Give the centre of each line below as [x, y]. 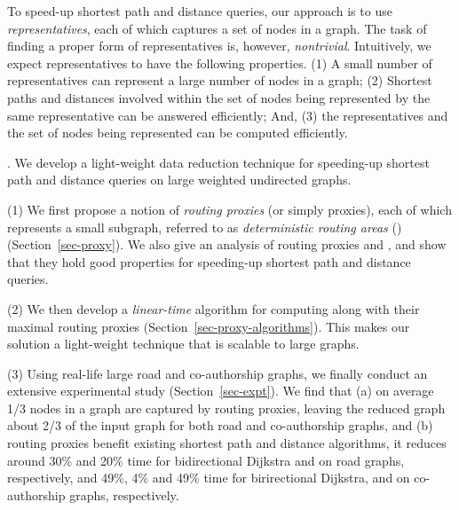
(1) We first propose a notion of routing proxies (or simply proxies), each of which [229, 209]
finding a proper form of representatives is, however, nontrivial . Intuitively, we [219, 46]
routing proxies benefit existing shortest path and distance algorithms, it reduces [227, 443]
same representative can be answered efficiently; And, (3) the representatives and [228, 115]
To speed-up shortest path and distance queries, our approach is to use [200, 11]
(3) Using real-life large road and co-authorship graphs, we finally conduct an [218, 373]
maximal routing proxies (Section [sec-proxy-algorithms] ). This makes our [209, 326]
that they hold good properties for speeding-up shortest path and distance [209, 261]
